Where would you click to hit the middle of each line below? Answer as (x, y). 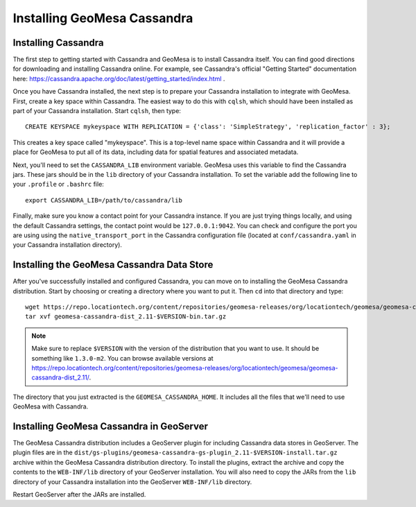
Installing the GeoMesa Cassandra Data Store (113, 265)
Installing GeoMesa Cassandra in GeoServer (110, 426)
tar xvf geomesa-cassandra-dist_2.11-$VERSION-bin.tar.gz (126, 317)
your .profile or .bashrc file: (58, 184)
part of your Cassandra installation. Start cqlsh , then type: (97, 111)
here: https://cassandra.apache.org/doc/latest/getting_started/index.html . (119, 78)
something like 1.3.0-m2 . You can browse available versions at (123, 358)
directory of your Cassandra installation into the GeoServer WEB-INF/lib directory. (132, 481)
